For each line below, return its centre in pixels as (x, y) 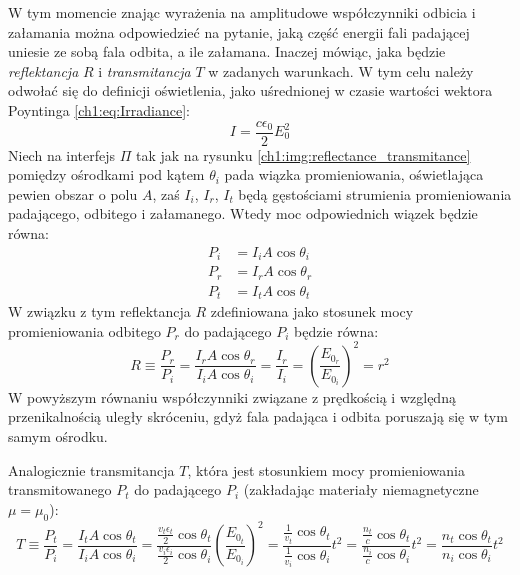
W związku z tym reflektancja (99, 311)
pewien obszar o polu (73, 193)
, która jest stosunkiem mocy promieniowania (326, 469)
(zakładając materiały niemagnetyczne (361, 489)
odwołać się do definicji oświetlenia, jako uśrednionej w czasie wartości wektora (250, 90)
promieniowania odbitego (84, 330)
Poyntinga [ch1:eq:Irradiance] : (99, 109)
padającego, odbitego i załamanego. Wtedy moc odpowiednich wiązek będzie (243, 213)
